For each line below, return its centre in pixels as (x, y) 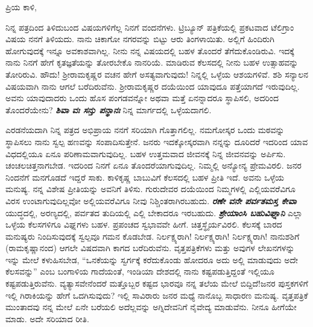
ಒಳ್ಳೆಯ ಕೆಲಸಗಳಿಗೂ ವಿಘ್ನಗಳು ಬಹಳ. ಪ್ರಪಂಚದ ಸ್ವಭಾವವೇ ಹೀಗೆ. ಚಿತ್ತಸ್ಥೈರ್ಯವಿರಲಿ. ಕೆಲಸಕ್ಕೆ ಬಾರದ (144, 224)
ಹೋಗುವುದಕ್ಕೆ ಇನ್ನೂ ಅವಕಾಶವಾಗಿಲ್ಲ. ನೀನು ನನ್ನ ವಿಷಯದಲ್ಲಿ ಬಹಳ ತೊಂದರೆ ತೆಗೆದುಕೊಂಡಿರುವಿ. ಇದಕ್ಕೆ (150, 50)
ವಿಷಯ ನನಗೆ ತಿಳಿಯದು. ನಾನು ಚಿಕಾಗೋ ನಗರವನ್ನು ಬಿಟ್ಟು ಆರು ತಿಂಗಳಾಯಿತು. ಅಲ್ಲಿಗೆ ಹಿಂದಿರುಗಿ (140, 39)
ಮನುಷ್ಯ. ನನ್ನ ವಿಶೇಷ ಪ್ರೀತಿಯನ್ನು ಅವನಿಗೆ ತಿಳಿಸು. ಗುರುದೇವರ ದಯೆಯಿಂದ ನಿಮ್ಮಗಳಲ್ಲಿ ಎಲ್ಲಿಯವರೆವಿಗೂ (150, 189)
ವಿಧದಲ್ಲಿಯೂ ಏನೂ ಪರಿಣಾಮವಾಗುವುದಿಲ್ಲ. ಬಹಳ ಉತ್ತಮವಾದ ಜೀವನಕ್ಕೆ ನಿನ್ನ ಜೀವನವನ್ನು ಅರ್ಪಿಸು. (146, 153)
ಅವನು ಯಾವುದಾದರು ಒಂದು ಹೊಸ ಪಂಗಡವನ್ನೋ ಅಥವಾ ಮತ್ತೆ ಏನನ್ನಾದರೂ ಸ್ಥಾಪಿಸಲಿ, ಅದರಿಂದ (142, 98)
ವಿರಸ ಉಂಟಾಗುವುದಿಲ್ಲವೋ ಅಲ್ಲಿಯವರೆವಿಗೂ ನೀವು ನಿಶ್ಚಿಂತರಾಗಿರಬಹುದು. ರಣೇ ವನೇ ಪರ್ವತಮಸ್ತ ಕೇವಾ (151, 200)
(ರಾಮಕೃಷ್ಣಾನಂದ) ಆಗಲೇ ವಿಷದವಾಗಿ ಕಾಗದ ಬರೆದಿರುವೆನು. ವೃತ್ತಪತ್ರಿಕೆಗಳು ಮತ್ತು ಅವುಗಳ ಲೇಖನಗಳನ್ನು (150, 248)
